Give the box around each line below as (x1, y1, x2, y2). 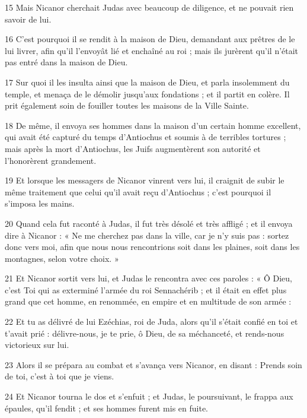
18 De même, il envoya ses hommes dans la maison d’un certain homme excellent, (5, 119, 301, 131)
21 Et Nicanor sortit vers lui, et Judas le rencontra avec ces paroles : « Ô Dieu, (5, 272, 292, 284)
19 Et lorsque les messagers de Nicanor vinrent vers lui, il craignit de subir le (5, 174, 284, 186)
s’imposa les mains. (5, 197, 75, 210)
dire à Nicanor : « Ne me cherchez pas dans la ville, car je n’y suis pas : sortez (5, 229, 289, 241)
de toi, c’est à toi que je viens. (5, 370, 114, 382)
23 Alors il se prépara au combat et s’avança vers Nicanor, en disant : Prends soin (5, 358, 302, 370)
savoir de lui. (5, 12, 52, 25)
